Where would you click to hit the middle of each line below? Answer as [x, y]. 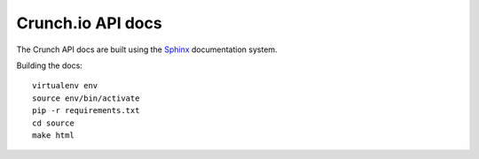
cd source [53, 123]
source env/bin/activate [86, 98]
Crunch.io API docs [90, 23]
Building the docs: [50, 65]
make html [53, 135]
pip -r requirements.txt [86, 111]
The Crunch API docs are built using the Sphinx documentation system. [147, 49]
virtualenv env [65, 86]
